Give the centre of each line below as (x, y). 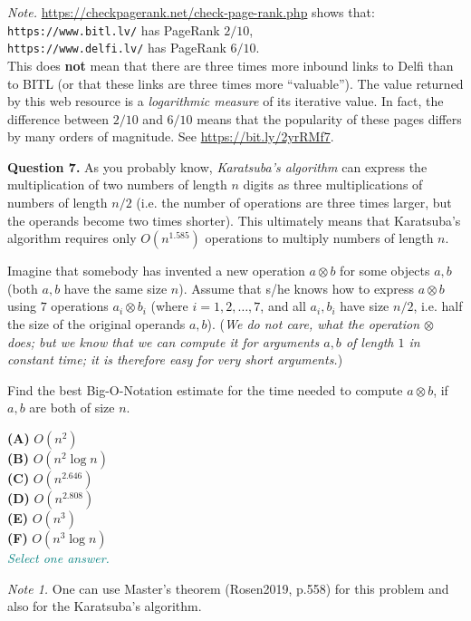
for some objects (385, 271)
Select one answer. (58, 558)
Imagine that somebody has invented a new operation (156, 271)
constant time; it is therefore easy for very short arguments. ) (175, 359)
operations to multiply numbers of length (319, 238)
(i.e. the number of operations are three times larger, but (294, 203)
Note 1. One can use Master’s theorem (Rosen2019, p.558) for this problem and (228, 588)
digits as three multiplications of (333, 184)
